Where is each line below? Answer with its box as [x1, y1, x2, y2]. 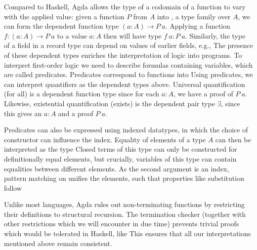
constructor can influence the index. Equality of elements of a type [4, 134, 206, 144]
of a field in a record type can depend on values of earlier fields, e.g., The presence [4, 40, 254, 50]
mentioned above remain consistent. [4, 238, 112, 248]
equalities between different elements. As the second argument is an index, [4, 163, 229, 173]
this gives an [4, 108, 42, 118]
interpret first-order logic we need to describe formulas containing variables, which [4, 59, 253, 70]
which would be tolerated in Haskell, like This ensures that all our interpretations [4, 228, 251, 239]
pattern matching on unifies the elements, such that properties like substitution [4, 173, 244, 183]
